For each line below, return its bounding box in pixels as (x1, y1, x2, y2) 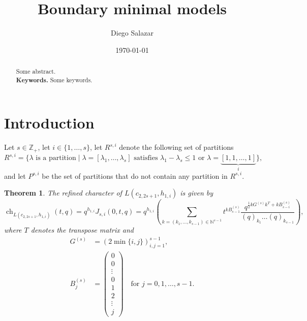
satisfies (134, 154, 158, 162)
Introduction (4, 112, 95, 133)
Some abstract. (16, 67, 56, 76)
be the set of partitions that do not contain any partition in (42, 170, 228, 181)
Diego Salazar (111, 27, 153, 38)
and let (4, 170, 26, 181)
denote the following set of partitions (119, 142, 234, 152)
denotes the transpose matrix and (30, 224, 134, 235)
